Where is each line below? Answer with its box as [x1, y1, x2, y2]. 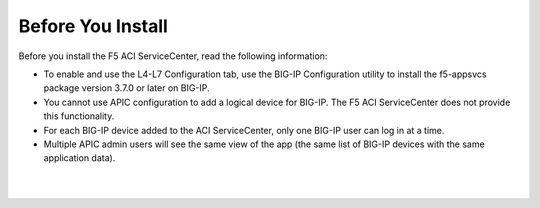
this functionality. [43, 110, 115, 122]
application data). [43, 152, 116, 164]
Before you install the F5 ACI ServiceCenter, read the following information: [18, 50, 328, 62]
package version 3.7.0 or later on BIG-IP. [43, 82, 210, 94]
